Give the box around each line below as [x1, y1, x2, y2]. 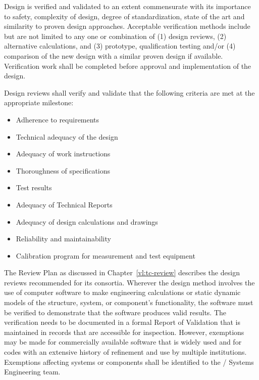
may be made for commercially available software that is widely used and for [4, 336, 242, 347]
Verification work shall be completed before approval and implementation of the [4, 60, 251, 71]
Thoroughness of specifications [16, 165, 111, 176]
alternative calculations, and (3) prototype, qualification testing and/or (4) [4, 40, 236, 51]
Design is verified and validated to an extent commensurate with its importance [4, 1, 251, 11]
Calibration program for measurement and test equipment [16, 250, 195, 261]
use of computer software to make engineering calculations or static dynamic [4, 287, 241, 298]
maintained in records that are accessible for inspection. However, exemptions [4, 326, 244, 337]
